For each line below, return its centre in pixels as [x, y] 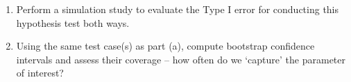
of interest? [40, 73]
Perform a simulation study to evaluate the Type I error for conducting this [178, 9]
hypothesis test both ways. [73, 22]
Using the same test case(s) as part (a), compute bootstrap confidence [165, 46]
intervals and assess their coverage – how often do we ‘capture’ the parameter [181, 59]
